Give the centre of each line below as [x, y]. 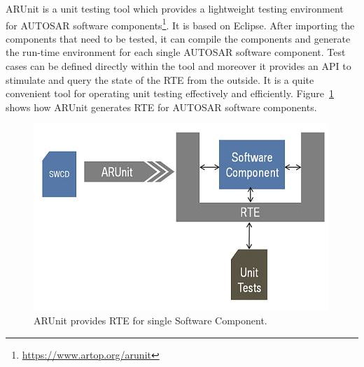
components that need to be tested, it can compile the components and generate [178, 38]
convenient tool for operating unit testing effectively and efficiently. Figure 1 [170, 93]
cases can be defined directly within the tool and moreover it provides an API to [178, 66]
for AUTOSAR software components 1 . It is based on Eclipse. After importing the [180, 24]
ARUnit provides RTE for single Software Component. [150, 320]
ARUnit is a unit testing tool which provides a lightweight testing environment [175, 8]
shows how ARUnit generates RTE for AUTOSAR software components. [161, 107]
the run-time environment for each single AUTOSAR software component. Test [176, 52]
